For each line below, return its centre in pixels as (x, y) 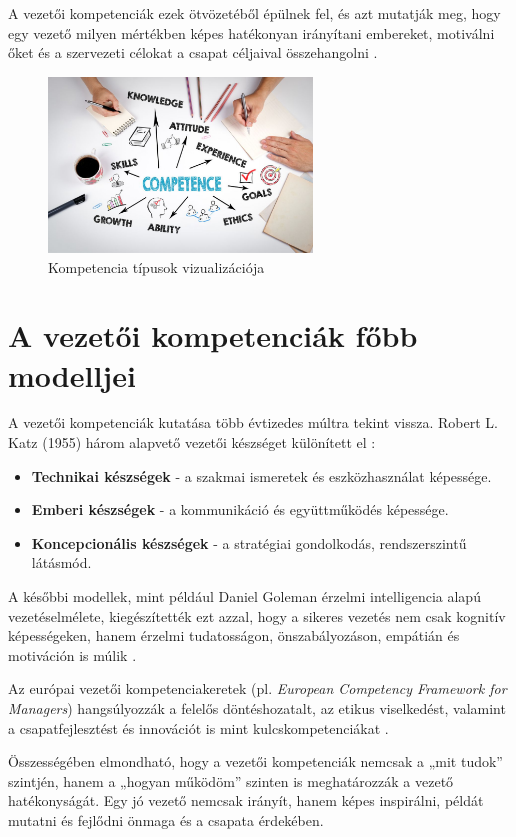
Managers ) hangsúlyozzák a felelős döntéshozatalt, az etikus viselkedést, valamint (257, 708)
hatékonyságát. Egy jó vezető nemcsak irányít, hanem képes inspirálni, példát (246, 800)
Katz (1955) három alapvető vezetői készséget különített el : (192, 442)
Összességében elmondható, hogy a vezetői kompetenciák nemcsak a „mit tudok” (255, 761)
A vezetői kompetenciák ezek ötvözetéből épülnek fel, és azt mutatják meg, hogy (254, 13)
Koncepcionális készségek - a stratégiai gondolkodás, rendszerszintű (249, 542)
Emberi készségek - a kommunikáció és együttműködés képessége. (240, 509)
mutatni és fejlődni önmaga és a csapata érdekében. (166, 819)
